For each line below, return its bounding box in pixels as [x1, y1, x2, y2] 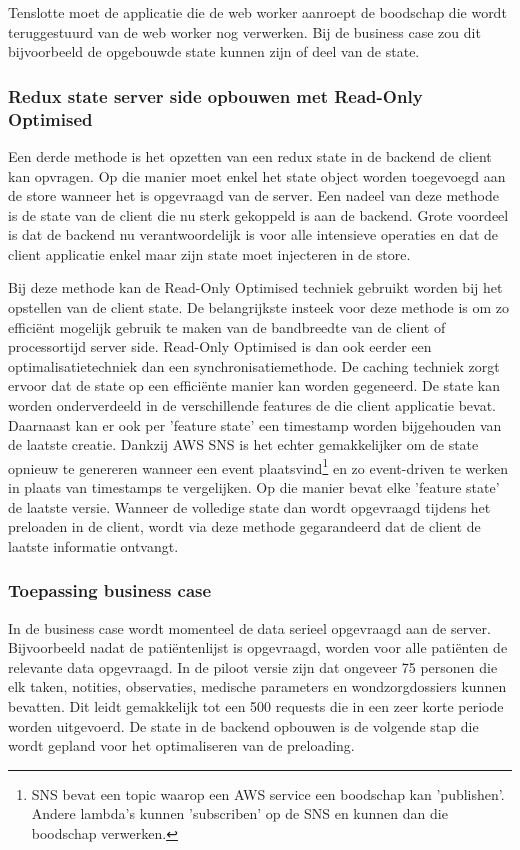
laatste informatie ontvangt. [8, 535, 179, 556]
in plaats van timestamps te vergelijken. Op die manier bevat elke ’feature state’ [8, 477, 500, 498]
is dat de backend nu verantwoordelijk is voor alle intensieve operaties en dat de [8, 224, 499, 245]
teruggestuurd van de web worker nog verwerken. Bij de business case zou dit [8, 21, 481, 42]
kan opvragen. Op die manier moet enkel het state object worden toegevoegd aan [8, 165, 506, 186]
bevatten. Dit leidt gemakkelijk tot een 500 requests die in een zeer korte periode [8, 696, 504, 717]
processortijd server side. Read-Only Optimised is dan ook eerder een [8, 336, 432, 357]
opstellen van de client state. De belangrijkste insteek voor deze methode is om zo [8, 297, 510, 318]
